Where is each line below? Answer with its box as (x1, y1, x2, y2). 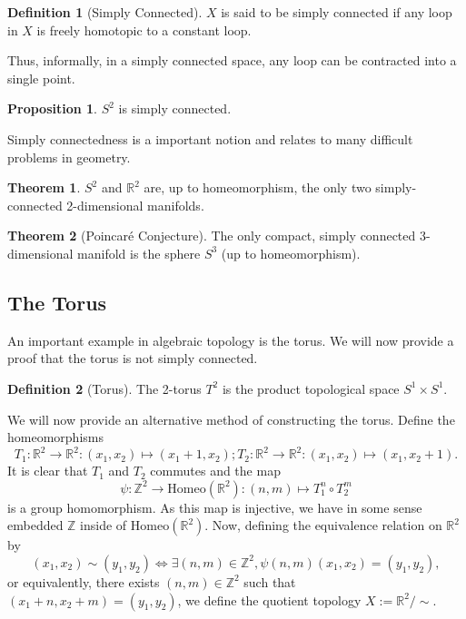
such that (243, 572, 296, 591)
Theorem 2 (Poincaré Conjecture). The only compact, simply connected (7, 226, 416, 245)
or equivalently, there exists (7, 572, 160, 591)
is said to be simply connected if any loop (221, 3, 452, 21)
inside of (80, 516, 127, 535)
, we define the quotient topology (177, 590, 362, 609)
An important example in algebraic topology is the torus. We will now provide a (7, 330, 454, 349)
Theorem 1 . (7, 178, 81, 197)
